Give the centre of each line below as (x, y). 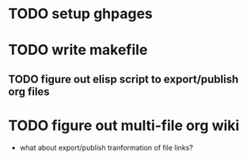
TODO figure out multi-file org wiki (124, 126)
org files (29, 91)
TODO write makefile (78, 50)
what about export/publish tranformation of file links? (106, 147)
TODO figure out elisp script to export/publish (123, 79)
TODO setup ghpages (80, 14)
